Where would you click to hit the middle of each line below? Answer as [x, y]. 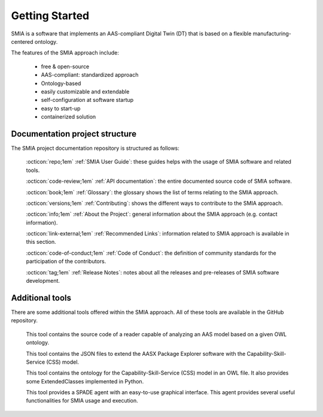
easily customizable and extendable [85, 91]
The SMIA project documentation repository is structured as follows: [95, 148]
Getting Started [50, 16]
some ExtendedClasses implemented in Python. [85, 381]
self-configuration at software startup [87, 100]
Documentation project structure [74, 134]
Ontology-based [61, 83]
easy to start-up [61, 108]
